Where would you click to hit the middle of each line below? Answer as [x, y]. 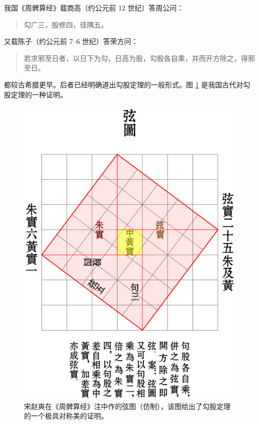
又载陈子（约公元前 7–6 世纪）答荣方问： [71, 41]
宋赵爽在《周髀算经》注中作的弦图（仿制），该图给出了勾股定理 [127, 406]
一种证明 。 [49, 94]
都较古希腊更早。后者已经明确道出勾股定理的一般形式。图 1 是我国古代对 [124, 84]
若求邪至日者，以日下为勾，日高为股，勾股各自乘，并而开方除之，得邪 [139, 58]
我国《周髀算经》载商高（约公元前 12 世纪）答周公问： [94, 7]
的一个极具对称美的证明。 [66, 416]
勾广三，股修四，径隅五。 [66, 24]
